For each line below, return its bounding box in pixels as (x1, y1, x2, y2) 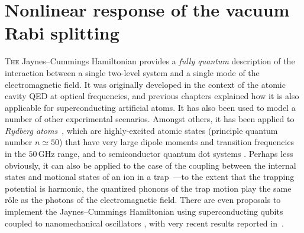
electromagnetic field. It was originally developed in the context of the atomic (5, 78, 286, 90)
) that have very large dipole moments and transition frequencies (59, 136, 295, 148)
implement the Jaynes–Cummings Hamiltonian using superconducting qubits (5, 205, 283, 218)
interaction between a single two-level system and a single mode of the (5, 66, 260, 78)
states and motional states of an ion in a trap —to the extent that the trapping (5, 170, 295, 183)
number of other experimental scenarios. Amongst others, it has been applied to (5, 113, 295, 125)
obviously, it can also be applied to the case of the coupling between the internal (5, 159, 296, 171)
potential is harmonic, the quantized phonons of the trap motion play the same (5, 182, 292, 194)
